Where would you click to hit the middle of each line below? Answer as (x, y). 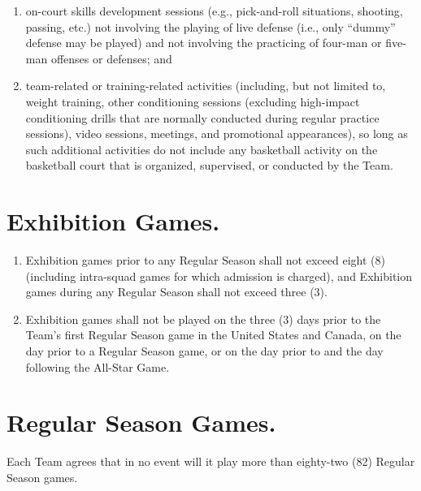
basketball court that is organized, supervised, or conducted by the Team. (209, 165)
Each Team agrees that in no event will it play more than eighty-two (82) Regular (211, 461)
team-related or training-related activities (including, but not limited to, (206, 86)
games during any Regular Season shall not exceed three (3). (176, 292)
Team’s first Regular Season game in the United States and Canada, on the (213, 335)
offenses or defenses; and (111, 58)
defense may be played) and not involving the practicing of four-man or (204, 43)
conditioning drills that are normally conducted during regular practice (202, 117)
